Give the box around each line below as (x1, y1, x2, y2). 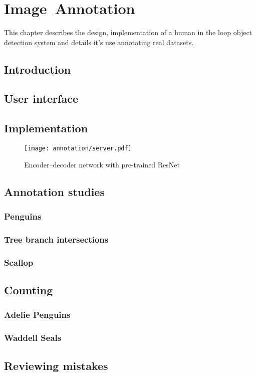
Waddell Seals (4, 331, 62, 344)
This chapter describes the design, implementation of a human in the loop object (4, 27, 252, 38)
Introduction (4, 61, 71, 77)
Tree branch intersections (4, 233, 109, 245)
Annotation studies (4, 183, 105, 199)
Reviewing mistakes (4, 357, 108, 373)
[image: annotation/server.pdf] (24, 145, 132, 152)
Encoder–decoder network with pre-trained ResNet (24, 159, 180, 169)
